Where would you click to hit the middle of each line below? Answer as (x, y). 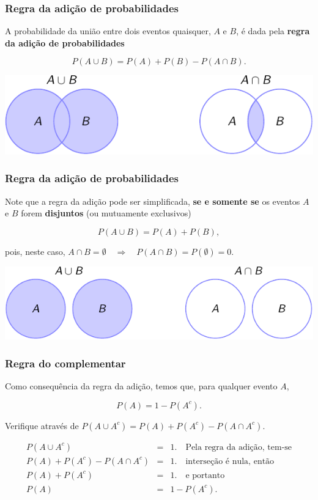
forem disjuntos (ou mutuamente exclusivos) (106, 213)
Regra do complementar (65, 363)
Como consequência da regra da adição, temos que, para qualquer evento (141, 386)
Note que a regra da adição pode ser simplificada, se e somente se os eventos (153, 201)
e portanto (205, 475)
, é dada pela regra (273, 31)
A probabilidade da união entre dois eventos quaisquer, (108, 31)
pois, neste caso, (35, 251)
